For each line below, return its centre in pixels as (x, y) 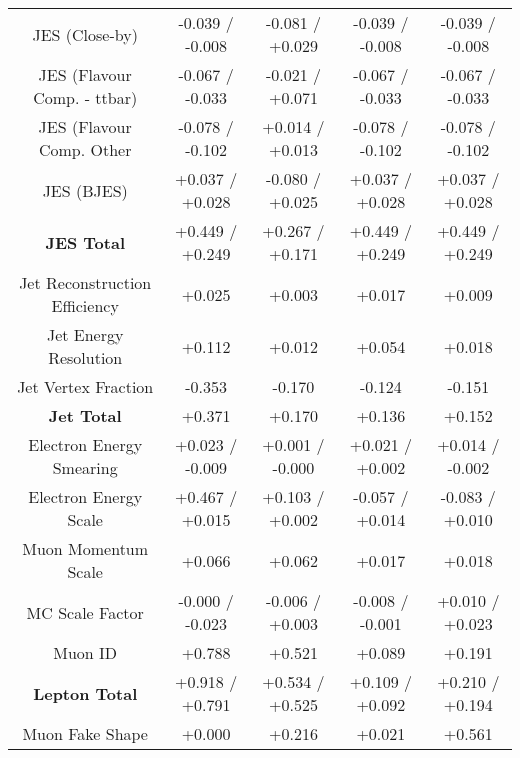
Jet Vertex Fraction (85, 386)
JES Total (85, 242)
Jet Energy (85, 334)
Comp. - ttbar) (85, 97)
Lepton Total (85, 693)
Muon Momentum (85, 548)
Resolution (85, 357)
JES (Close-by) (85, 34)
